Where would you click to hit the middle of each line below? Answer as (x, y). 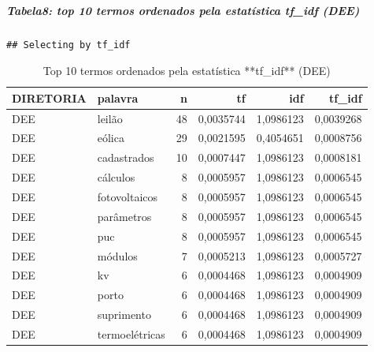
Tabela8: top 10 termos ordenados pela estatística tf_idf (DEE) (183, 10)
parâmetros (124, 216)
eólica (111, 138)
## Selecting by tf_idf (69, 45)
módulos (117, 255)
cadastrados (126, 157)
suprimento (124, 315)
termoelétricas (131, 333)
